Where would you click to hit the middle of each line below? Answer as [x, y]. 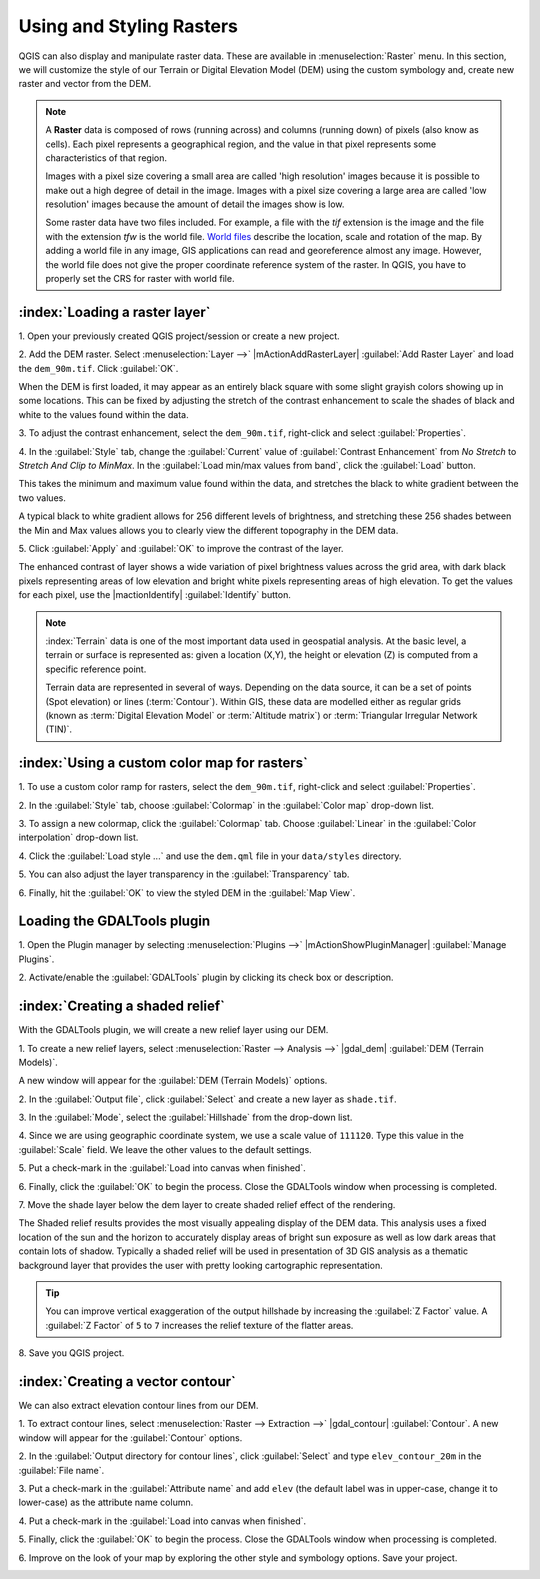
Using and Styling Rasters [128, 26]
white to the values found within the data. [103, 414]
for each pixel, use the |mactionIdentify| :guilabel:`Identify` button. [155, 595]
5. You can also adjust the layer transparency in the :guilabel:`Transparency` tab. [184, 874]
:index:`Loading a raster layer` [114, 311]
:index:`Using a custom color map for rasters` [163, 763]
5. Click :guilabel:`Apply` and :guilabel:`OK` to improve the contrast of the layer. [181, 548]
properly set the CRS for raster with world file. [140, 279]
